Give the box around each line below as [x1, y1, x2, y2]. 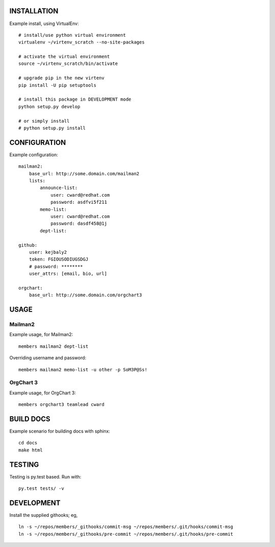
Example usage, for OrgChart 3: [9, 390, 76, 396]
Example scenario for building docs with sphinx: [9, 428, 111, 434]
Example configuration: [9, 151, 59, 158]
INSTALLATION [9, 7, 59, 15]
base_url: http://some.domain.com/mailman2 [29, 171, 140, 176]
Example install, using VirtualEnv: [9, 20, 79, 27]
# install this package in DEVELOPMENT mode [18, 97, 132, 102]
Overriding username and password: [9, 355, 87, 361]
